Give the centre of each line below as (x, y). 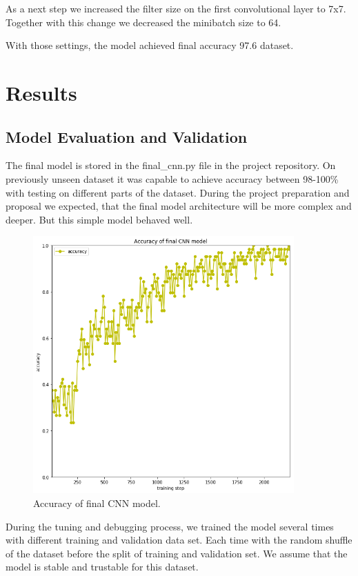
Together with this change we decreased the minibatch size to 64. (143, 22)
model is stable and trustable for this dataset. (102, 567)
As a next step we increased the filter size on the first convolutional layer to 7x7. (176, 8)
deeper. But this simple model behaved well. (99, 219)
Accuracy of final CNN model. (97, 503)
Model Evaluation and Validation (127, 136)
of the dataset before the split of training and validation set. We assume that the (177, 553)
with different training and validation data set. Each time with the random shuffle (179, 540)
